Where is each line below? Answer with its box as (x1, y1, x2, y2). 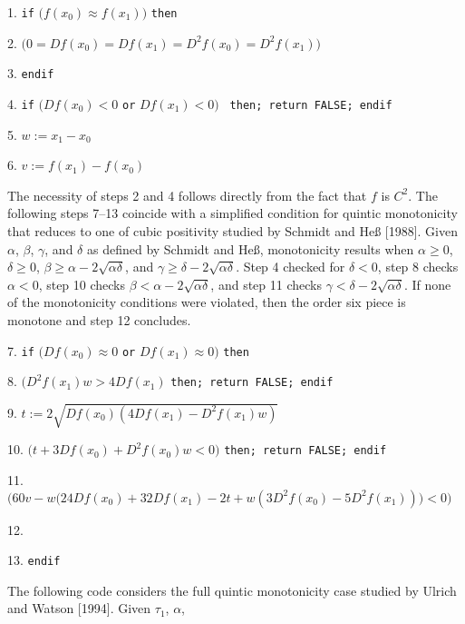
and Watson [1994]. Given (7, 599, 151, 618)
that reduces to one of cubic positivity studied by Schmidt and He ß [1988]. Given (7, 221, 459, 240)
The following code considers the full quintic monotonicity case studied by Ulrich (7, 580, 457, 599)
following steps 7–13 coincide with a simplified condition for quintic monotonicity (7, 203, 458, 223)
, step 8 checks (377, 257, 459, 276)
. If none (403, 274, 451, 293)
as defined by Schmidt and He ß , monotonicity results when (86, 239, 414, 258)
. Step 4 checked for (236, 257, 345, 276)
